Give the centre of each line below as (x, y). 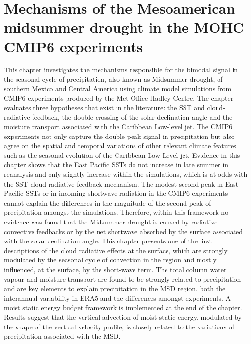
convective (19, 231)
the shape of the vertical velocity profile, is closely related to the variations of (119, 326)
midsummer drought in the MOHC (124, 27)
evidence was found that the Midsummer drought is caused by (97, 222)
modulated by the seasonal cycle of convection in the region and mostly (110, 260)
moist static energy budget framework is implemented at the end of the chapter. (123, 307)
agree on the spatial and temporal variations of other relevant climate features (120, 146)
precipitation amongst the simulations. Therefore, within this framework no (116, 212)
